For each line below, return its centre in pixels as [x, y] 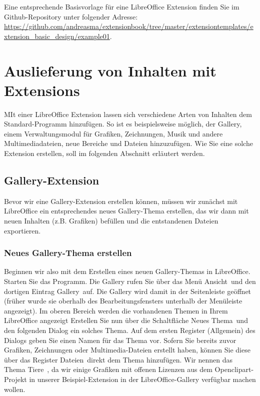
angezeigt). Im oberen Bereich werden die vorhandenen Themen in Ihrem [116, 310]
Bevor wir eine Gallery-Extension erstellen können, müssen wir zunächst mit [121, 201]
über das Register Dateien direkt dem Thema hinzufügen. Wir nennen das [118, 359]
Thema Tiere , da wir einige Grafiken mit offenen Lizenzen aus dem [108, 369]
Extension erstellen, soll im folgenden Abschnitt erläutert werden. [104, 153]
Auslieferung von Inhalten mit [110, 70]
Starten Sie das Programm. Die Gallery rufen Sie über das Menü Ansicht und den [130, 281]
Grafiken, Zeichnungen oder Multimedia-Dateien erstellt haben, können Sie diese [127, 350]
